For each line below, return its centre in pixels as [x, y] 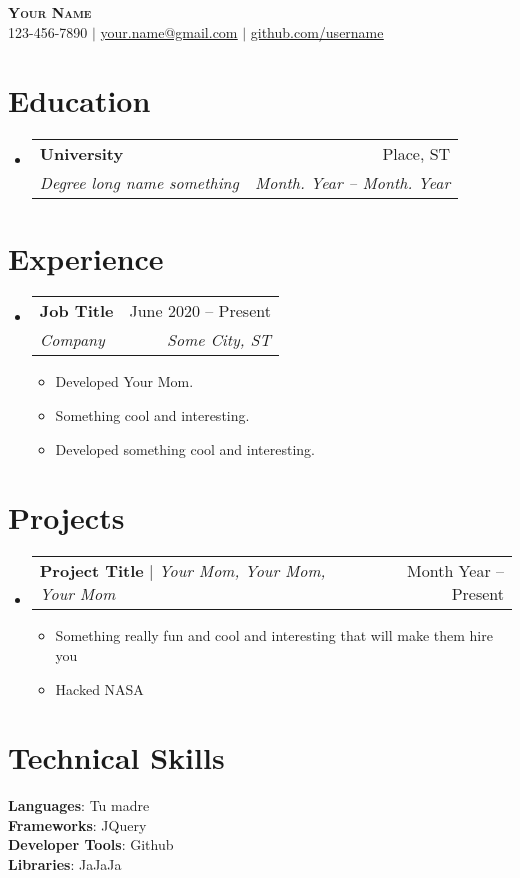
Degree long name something [139, 183]
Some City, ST [219, 340]
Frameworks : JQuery [77, 824]
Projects [66, 517]
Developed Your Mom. [124, 381]
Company [72, 340]
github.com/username [317, 31]
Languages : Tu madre [79, 805]
